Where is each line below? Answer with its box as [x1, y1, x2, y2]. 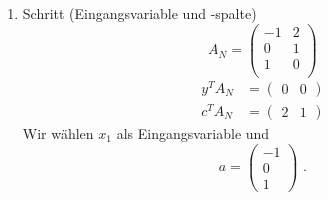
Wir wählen [22, 123, 94, 143]
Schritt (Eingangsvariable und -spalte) [22, 3, 257, 23]
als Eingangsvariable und [116, 123, 270, 143]
